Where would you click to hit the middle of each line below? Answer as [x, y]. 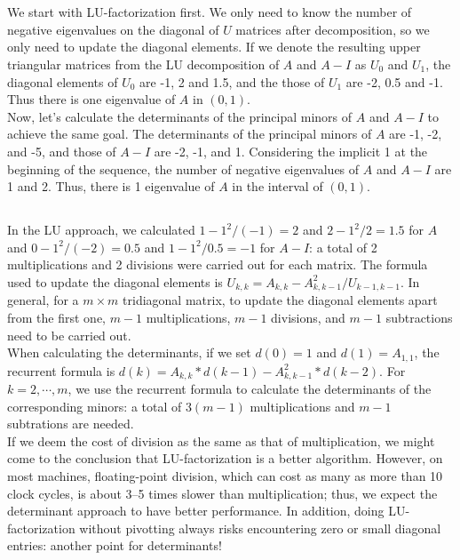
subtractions [419, 317]
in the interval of [278, 186]
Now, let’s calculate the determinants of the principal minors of [180, 116]
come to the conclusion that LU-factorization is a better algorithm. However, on [225, 458]
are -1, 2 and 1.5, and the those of [232, 81]
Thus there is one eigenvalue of [91, 99]
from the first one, [56, 317]
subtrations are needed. [71, 424]
